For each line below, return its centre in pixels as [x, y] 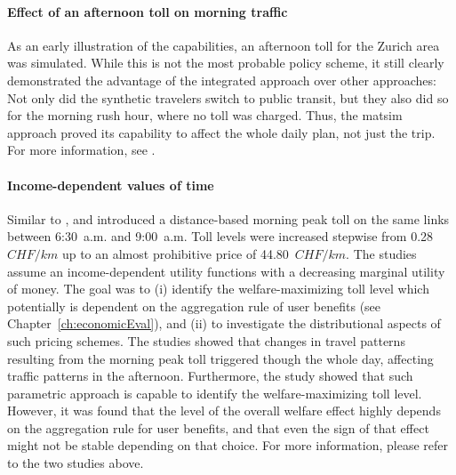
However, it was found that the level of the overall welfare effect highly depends [224, 411]
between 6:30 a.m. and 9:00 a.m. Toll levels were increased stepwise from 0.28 [220, 236]
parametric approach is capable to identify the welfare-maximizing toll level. [215, 393]
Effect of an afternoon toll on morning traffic [148, 11]
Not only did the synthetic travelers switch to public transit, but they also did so [228, 97]
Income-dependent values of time [111, 185]
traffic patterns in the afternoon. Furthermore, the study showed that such [210, 376]
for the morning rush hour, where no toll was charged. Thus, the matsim [205, 115]
